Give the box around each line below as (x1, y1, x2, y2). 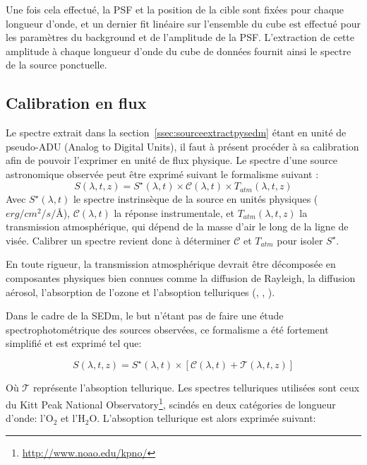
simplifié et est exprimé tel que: (6, 336, 142, 351)
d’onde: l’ (6, 411, 46, 425)
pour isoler (277, 232, 323, 247)
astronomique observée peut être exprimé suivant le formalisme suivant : (6, 166, 319, 181)
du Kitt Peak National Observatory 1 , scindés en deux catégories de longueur (6, 395, 336, 411)
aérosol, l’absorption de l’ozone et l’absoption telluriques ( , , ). (6, 284, 275, 299)
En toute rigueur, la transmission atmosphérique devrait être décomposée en (6, 257, 336, 271)
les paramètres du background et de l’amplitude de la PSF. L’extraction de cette (6, 30, 355, 45)
